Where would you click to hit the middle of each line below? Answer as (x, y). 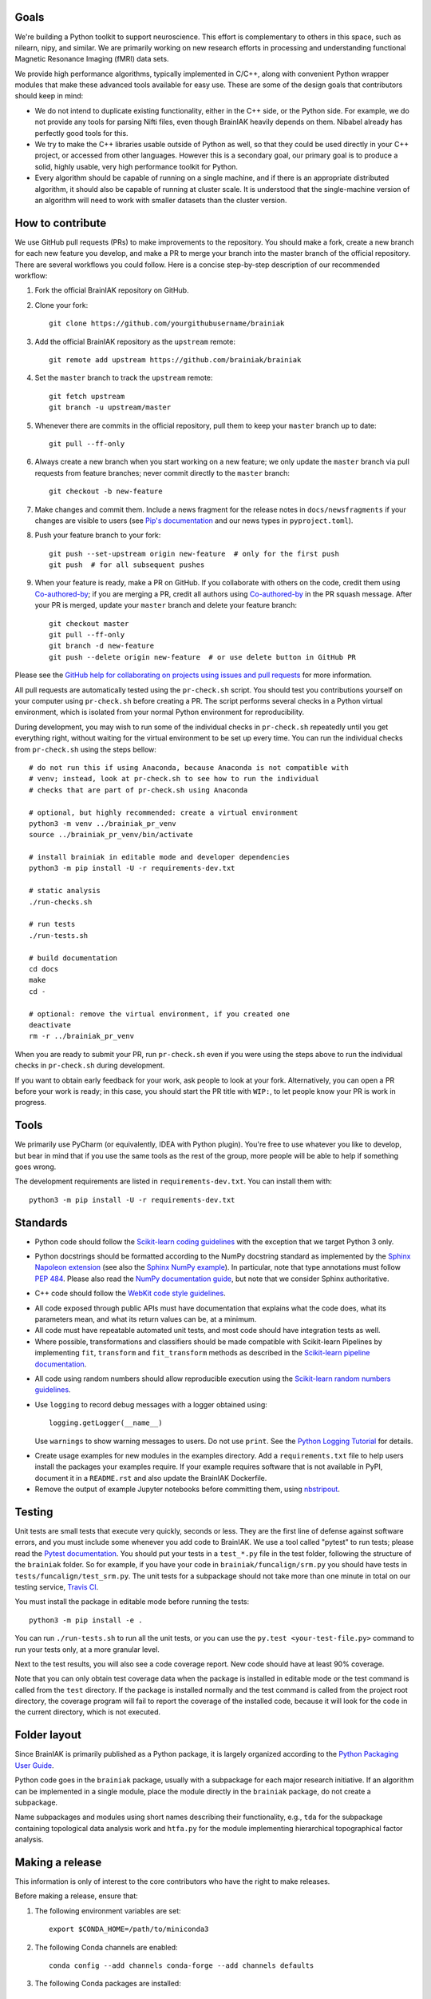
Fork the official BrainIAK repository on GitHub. (112, 290)
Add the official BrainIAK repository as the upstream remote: (135, 341)
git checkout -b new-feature (106, 491)
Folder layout (48, 1735)
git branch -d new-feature (102, 646)
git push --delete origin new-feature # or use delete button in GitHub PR (203, 657)
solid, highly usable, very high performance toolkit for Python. (136, 166)
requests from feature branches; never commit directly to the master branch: (162, 473)
